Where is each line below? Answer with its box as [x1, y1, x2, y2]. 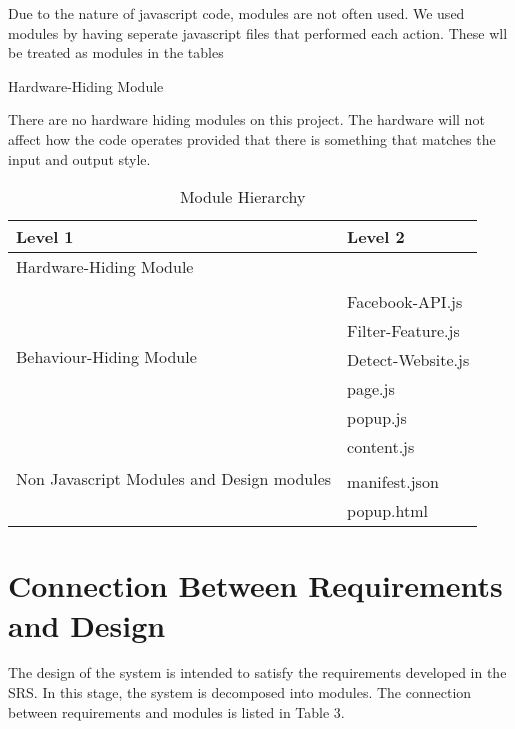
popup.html [347, 499, 429, 523]
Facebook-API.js [347, 290, 463, 314]
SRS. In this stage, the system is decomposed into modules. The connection [8, 682, 472, 703]
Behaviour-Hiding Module [16, 345, 197, 369]
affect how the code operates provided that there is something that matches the [8, 128, 496, 149]
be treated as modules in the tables [8, 42, 224, 63]
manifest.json [347, 470, 439, 494]
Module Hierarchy [179, 185, 306, 209]
